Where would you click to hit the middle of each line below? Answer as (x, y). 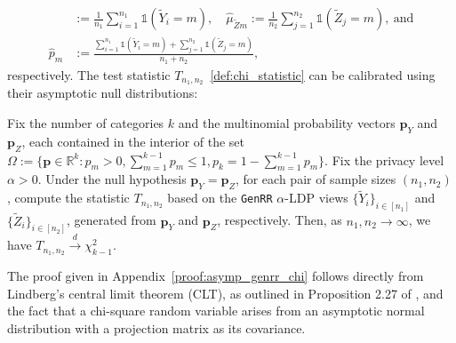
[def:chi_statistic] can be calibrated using (323, 74)
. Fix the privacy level (384, 160)
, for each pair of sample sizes (316, 179)
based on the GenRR (220, 198)
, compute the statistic (68, 198)
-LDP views (316, 198)
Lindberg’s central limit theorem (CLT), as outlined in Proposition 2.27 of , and (225, 293)
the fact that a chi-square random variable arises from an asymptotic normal (216, 311)
